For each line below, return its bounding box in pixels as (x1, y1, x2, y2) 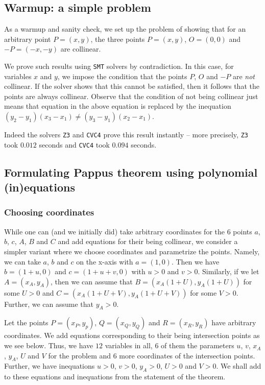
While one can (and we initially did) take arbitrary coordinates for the (4, 226, 225, 236)
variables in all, (105, 340, 153, 351)
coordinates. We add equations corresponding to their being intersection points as (4, 330, 260, 341)
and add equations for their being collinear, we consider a (58, 236, 238, 247)
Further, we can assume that (4, 298, 94, 309)
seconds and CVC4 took (39, 139, 110, 150)
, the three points (90, 33, 145, 44)
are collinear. (60, 43, 101, 54)
